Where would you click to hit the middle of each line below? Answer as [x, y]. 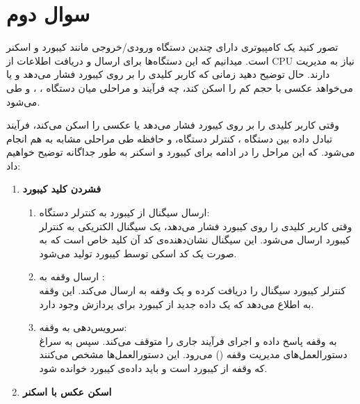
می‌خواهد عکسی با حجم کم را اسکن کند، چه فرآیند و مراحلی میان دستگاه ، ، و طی [180, 87]
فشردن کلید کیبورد [62, 189]
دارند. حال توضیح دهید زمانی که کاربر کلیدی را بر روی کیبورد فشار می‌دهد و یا [168, 74]
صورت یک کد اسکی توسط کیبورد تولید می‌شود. [138, 253]
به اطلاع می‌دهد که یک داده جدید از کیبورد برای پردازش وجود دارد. [177, 304]
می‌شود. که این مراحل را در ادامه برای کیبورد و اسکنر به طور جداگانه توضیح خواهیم [181, 152]
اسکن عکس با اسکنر [67, 391]
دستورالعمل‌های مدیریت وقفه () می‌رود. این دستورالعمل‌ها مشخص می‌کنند [193, 354]
